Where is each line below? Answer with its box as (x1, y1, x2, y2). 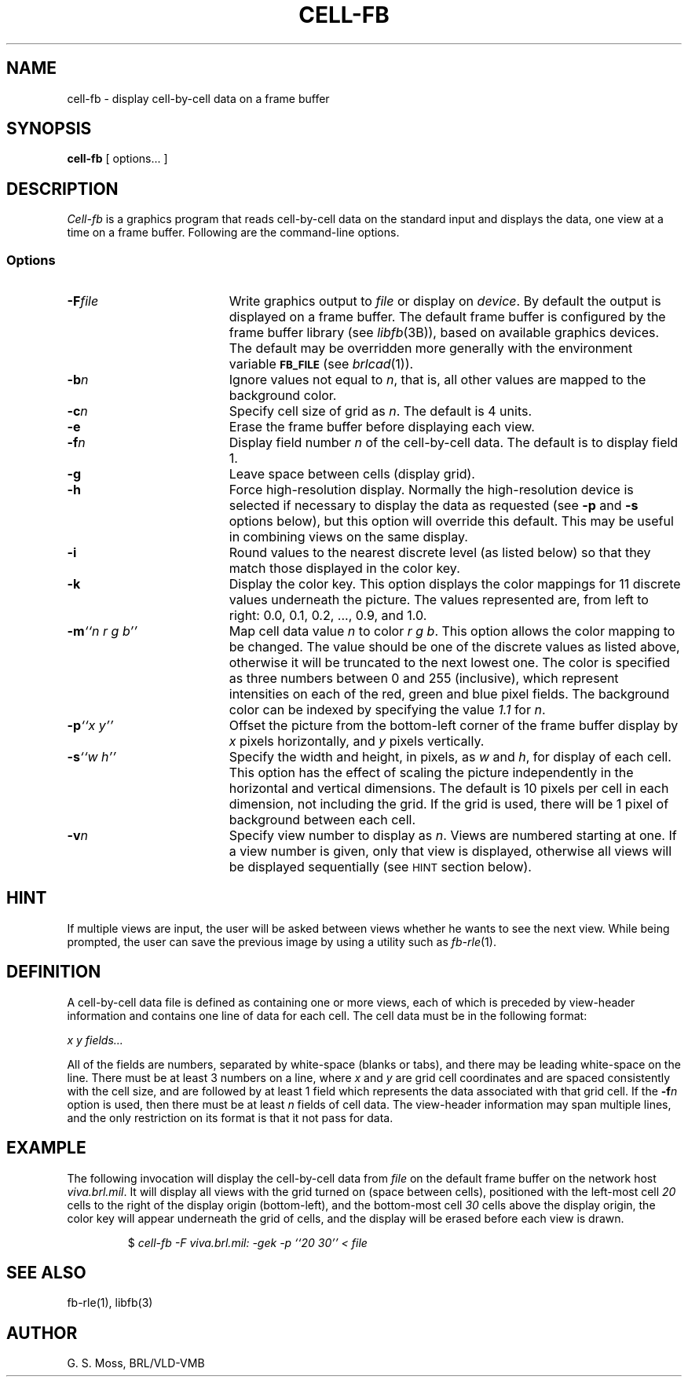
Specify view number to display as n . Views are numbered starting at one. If (229, 827, 677, 844)
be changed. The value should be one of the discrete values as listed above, (229, 639, 680, 655)
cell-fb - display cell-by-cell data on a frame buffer (67, 91, 330, 105)
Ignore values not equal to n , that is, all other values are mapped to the (229, 372, 646, 388)
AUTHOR (6, 1322, 78, 1343)
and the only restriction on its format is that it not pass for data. (67, 1110, 393, 1124)
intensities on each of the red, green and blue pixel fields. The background (229, 686, 670, 703)
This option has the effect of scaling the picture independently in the (229, 765, 634, 781)
